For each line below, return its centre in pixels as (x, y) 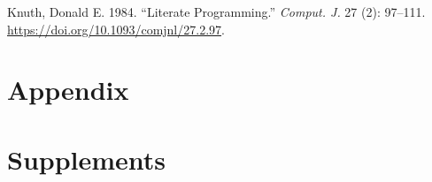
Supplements (87, 159)
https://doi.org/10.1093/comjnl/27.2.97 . (116, 29)
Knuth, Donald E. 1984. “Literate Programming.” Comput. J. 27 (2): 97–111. (216, 11)
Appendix (68, 90)
